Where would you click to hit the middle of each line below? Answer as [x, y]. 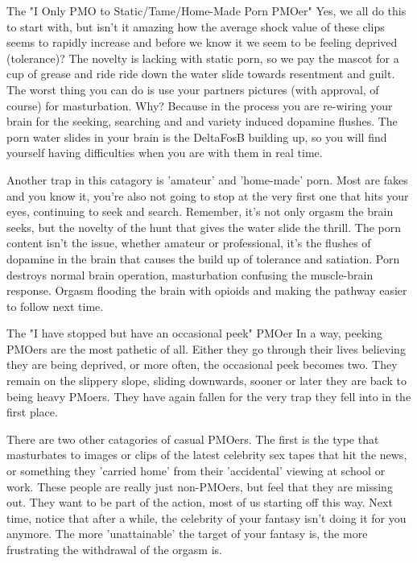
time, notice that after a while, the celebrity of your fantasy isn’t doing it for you [206, 517]
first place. [32, 412]
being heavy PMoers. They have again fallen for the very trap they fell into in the [209, 396]
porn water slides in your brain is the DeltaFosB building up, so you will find [197, 137]
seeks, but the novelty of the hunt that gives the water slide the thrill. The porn [204, 227]
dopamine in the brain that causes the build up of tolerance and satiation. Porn [203, 258]
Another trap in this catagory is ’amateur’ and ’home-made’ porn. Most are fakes [207, 179]
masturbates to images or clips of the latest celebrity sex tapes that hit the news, [207, 455]
